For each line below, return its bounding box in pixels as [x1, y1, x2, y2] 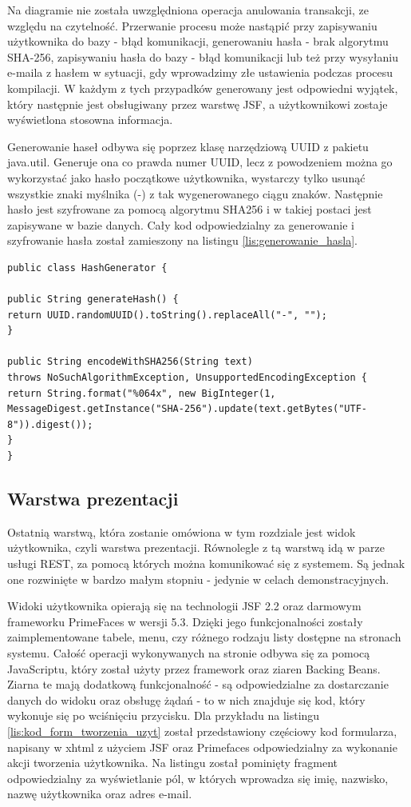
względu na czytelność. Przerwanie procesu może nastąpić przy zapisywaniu [7, 17, 377, 34]
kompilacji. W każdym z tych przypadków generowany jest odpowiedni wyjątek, [7, 79, 398, 96]
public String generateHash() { [7, 294, 179, 306]
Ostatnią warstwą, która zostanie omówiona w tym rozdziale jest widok [7, 523, 356, 540]
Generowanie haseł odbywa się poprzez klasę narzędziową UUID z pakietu [7, 138, 369, 154]
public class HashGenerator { [7, 262, 168, 274]
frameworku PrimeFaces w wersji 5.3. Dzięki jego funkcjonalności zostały [7, 613, 363, 629]
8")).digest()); [7, 418, 93, 430]
